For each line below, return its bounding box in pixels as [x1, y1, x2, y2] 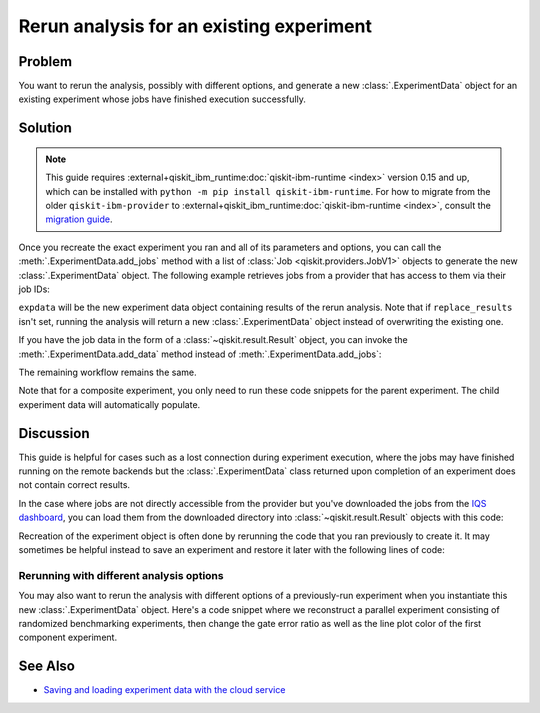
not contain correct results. [18, 479, 130, 491]
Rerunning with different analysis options [18, 568, 224, 582]
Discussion [18, 425, 90, 442]
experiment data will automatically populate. [18, 398, 201, 410]
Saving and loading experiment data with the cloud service [43, 684, 286, 696]
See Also [18, 658, 75, 675]
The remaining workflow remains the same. [18, 366, 197, 378]
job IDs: [18, 283, 50, 295]
